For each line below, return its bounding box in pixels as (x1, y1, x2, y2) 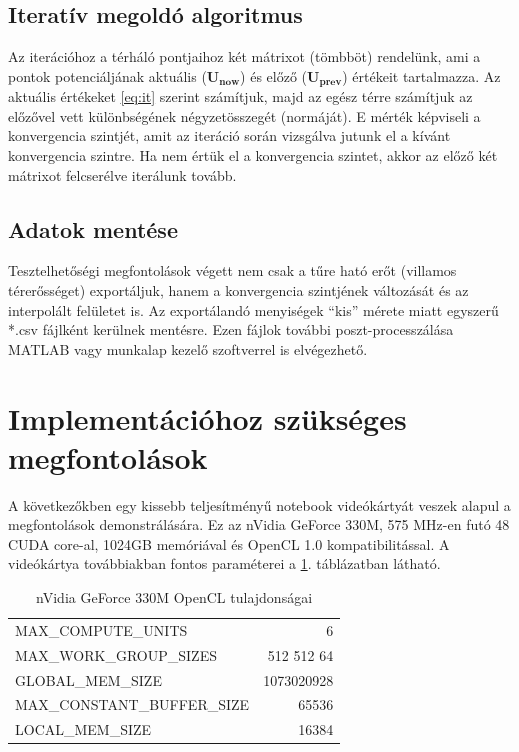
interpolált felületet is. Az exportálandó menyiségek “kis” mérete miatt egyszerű (8, 299, 499, 320)
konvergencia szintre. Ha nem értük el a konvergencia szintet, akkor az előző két (8, 145, 498, 166)
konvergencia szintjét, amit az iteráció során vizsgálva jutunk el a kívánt (8, 125, 451, 146)
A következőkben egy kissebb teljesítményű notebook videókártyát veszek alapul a (8, 494, 511, 515)
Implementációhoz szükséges (8, 397, 407, 438)
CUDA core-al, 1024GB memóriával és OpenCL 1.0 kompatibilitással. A (8, 533, 450, 554)
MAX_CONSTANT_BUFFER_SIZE (15, 694, 250, 715)
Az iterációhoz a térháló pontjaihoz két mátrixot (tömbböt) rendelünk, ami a (8, 46, 481, 67)
